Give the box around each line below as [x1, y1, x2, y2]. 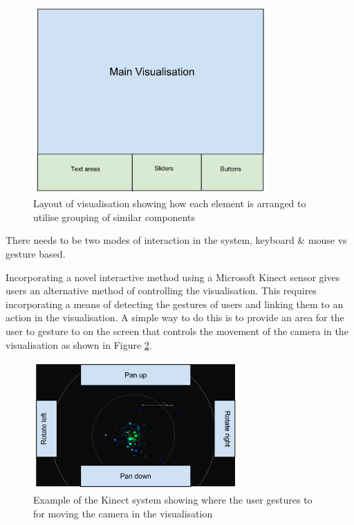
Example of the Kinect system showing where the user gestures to [33, 493, 313, 507]
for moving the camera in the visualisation [33, 506, 213, 520]
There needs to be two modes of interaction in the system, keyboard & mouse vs [6, 233, 347, 247]
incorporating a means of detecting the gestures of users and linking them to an [6, 296, 344, 311]
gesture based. [6, 246, 66, 260]
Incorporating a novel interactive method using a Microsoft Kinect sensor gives [6, 269, 340, 284]
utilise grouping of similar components [33, 209, 196, 224]
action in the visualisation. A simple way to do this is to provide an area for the [6, 310, 344, 325]
